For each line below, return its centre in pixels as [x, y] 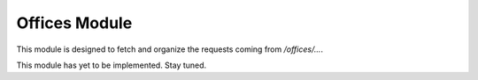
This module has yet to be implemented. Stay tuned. [112, 65]
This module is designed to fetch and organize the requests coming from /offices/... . [170, 49]
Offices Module [74, 23]
